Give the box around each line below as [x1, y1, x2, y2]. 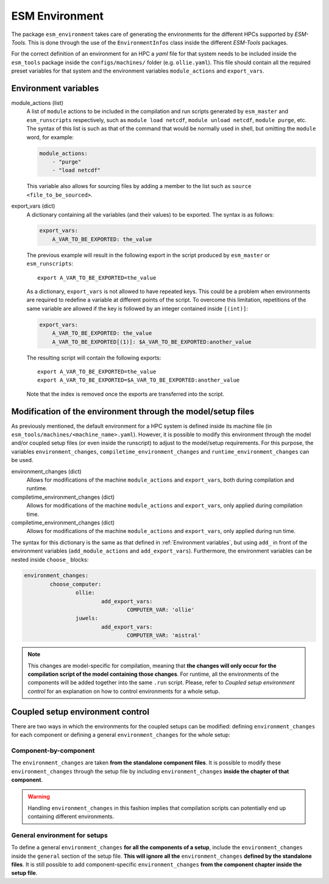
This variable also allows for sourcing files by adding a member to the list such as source [26, 183, 252, 190]
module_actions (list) [11, 100, 64, 107]
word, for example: [26, 133, 74, 140]
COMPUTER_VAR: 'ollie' [127, 606, 195, 614]
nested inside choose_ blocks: [11, 556, 89, 563]
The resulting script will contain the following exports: [26, 354, 161, 361]
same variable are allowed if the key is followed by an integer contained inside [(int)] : [26, 305, 248, 312]
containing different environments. [27, 813, 115, 821]
